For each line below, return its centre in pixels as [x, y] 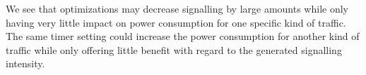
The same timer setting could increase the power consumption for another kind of [183, 36]
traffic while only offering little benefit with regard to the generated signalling [174, 49]
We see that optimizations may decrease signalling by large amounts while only [177, 8]
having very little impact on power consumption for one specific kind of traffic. [176, 22]
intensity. [25, 63]
